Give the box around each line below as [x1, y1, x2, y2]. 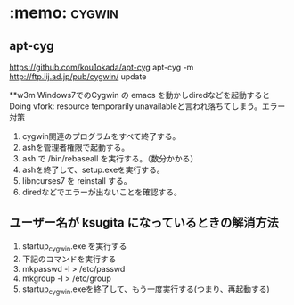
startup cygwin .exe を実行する [21, 240, 127, 253]
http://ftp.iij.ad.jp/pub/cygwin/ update [9, 71, 147, 82]
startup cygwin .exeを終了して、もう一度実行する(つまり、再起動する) [21, 284, 270, 296]
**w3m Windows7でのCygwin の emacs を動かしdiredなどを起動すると [9, 90, 271, 100]
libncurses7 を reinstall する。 [21, 176, 132, 185]
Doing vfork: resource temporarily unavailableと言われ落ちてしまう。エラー [9, 101, 286, 111]
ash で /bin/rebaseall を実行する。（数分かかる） [21, 153, 199, 163]
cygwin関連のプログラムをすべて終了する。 [21, 131, 181, 141]
